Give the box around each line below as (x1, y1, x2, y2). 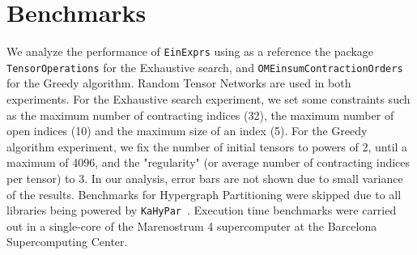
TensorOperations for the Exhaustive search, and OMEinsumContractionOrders (6, 58, 403, 75)
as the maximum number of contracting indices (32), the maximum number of (6, 106, 394, 123)
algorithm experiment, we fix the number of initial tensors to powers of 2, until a (6, 138, 408, 155)
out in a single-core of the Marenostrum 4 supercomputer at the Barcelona (6, 217, 377, 234)
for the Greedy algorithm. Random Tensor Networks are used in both (6, 74, 351, 91)
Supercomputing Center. (6, 233, 128, 250)
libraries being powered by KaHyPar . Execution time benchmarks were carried (6, 202, 397, 219)
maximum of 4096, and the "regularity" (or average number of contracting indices (6, 154, 411, 171)
